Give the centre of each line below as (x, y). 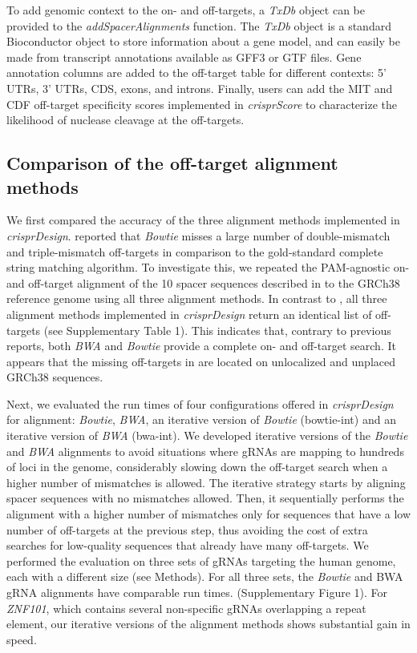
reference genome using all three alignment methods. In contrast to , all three (197, 298)
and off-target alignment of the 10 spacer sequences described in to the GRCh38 (203, 282)
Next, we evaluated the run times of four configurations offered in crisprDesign (200, 403)
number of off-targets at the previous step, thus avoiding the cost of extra (187, 529)
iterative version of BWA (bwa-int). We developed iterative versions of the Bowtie (207, 435)
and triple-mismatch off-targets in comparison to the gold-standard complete (195, 251)
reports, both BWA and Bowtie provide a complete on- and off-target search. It (201, 346)
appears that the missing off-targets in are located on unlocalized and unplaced (201, 361)
